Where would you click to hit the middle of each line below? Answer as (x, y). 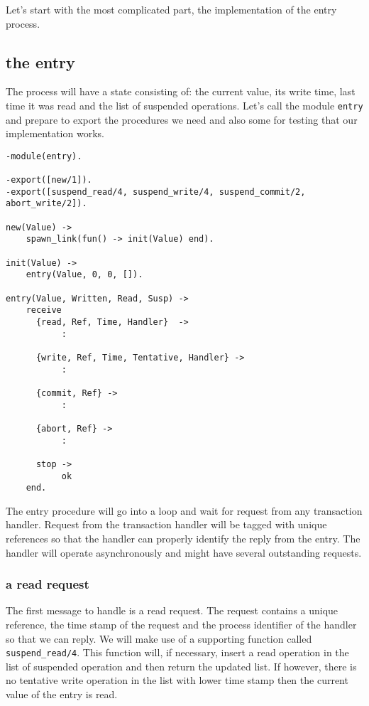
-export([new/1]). (49, 180)
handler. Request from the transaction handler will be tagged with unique (166, 524)
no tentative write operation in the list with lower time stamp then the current (177, 680)
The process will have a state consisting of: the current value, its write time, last (181, 91)
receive (44, 310)
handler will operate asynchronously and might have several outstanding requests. (184, 552)
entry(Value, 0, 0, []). (84, 275)
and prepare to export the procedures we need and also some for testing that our (182, 119)
